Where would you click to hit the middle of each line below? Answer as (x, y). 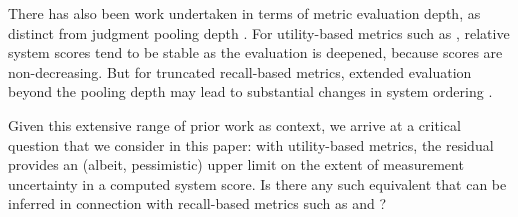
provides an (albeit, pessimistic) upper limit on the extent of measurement (236, 164)
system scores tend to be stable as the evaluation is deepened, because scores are (255, 52)
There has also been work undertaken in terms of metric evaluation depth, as (244, 13)
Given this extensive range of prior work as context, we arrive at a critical (234, 124)
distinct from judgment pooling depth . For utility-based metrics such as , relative (259, 32)
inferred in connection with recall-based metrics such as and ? (197, 203)
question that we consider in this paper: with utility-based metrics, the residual (251, 144)
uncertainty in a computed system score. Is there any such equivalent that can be (257, 183)
